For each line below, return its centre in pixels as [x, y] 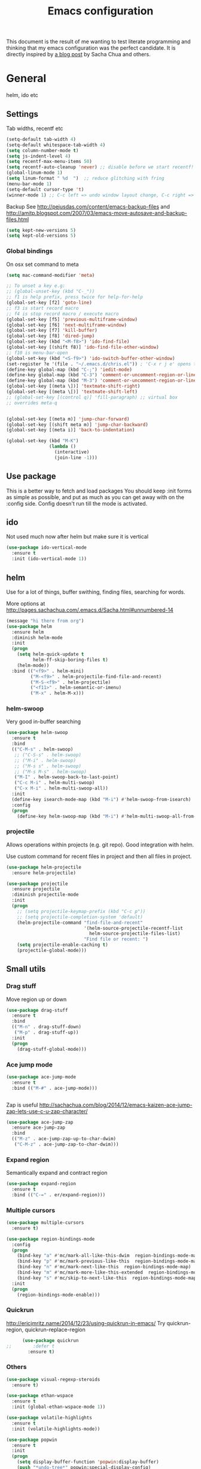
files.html [18, 219]
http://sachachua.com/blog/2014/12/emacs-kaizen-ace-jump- [116, 1105]
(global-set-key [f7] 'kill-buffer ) [52, 331]
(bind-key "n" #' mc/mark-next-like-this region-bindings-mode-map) [104, 1267]
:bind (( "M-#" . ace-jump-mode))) [54, 1088]
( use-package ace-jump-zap [40, 1122]
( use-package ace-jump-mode [41, 1077]
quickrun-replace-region [55, 1329]
